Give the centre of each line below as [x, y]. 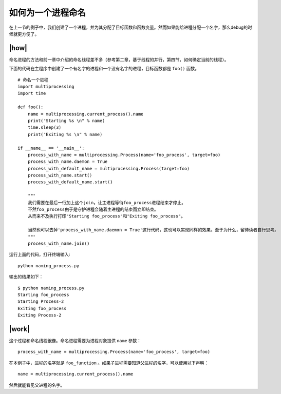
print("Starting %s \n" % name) [66, 120]
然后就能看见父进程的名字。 [37, 385]
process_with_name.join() [59, 244]
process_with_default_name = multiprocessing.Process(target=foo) [109, 168]
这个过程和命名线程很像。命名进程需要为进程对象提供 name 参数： [75, 341]
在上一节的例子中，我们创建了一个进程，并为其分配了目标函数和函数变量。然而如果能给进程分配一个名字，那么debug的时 [131, 27]
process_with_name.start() [60, 175]
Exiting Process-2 [40, 315]
